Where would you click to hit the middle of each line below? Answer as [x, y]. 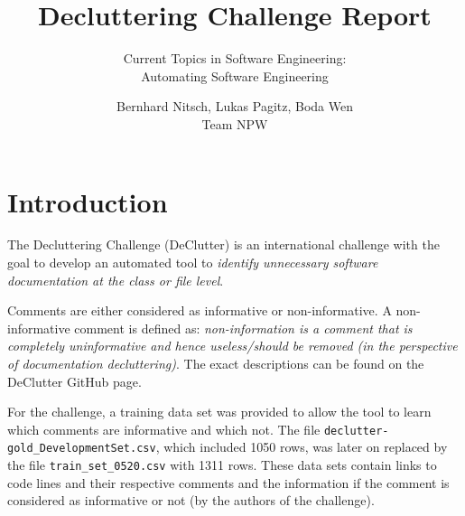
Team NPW [235, 123]
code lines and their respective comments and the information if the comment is [228, 482]
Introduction [88, 201]
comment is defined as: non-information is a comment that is [243, 328]
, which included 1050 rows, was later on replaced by [302, 447]
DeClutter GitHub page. [74, 381]
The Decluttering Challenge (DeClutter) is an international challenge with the [223, 244]
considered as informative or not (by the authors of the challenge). [191, 500]
